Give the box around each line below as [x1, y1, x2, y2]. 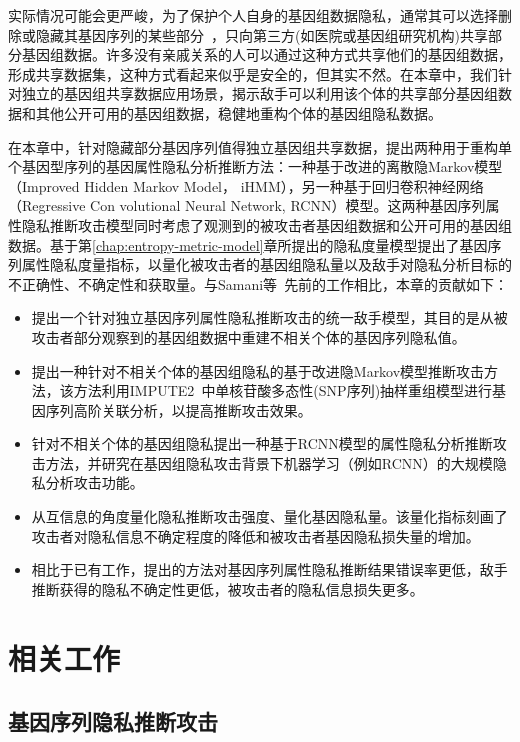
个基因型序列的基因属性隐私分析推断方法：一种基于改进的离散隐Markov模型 [8, 156, 503, 177]
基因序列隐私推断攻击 [8, 706, 218, 737]
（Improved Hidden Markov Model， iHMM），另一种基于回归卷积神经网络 [8, 175, 484, 196]
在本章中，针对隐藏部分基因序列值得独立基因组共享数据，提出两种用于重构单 [8, 136, 512, 157]
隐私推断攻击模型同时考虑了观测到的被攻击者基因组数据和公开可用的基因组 [21, 214, 512, 235]
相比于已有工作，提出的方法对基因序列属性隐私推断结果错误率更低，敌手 [31, 559, 508, 580]
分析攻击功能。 [45, 472, 144, 493]
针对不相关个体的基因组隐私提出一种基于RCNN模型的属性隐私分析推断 [31, 433, 493, 454]
